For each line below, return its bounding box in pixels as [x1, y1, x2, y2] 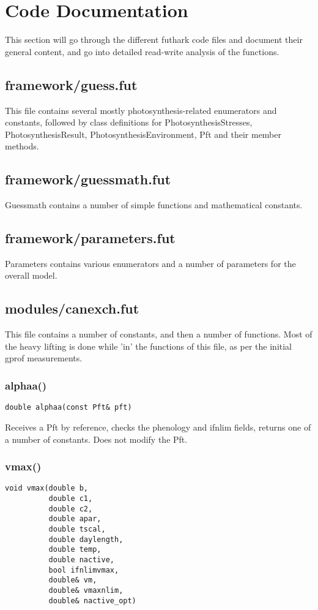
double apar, [48, 514, 102, 524]
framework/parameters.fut [5, 228, 176, 247]
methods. [5, 140, 39, 152]
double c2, [48, 504, 93, 513]
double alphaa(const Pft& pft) [5, 403, 132, 412]
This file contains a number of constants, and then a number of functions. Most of [5, 328, 312, 341]
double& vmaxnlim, [48, 586, 124, 595]
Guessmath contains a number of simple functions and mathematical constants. [5, 198, 303, 211]
